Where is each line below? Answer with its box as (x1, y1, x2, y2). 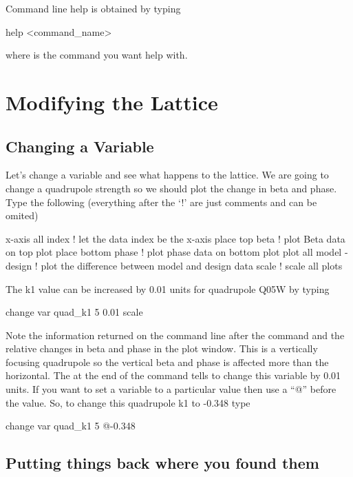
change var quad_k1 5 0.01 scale (6, 305, 143, 319)
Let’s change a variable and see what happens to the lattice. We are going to (6, 168, 329, 182)
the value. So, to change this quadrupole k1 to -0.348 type (6, 395, 250, 409)
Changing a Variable (6, 135, 154, 156)
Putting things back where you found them (6, 452, 319, 474)
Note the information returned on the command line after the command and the (6, 327, 345, 342)
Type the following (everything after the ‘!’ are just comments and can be (6, 194, 317, 209)
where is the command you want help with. (6, 48, 188, 62)
